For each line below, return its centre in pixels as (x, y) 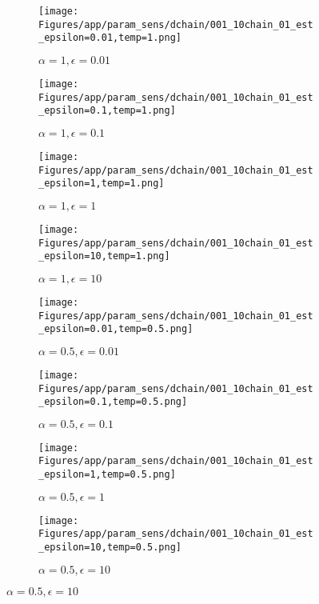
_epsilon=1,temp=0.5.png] (107, 475)
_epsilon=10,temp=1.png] (104, 256)
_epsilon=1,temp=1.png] (102, 184)
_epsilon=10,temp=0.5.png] (110, 548)
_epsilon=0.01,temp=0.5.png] (116, 329)
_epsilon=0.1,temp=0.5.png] (113, 402)
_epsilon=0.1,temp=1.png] (107, 111)
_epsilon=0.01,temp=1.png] (110, 38)
